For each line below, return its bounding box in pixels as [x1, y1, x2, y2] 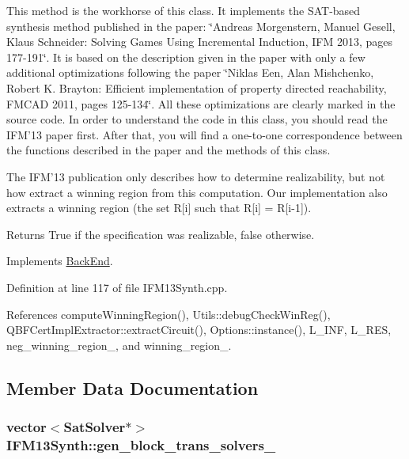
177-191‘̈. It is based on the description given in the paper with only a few [6, 48, 365, 65]
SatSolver [63, 416, 126, 436]
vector [6, 416, 47, 436]
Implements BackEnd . [6, 252, 113, 269]
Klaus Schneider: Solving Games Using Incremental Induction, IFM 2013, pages [6, 33, 392, 50]
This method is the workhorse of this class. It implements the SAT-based [6, 2, 361, 18]
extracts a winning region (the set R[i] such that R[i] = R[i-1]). [6, 199, 312, 216]
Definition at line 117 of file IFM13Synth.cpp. [6, 279, 228, 295]
